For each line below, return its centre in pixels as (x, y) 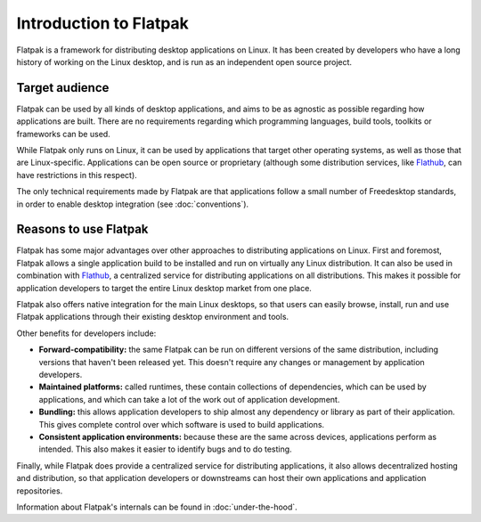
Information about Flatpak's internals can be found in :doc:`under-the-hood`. (157, 507)
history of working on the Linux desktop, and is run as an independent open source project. (184, 61)
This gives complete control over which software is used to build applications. (182, 424)
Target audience (63, 88)
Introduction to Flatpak (102, 23)
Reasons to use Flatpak (82, 229)
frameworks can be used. (63, 134)
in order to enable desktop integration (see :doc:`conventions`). (133, 204)
